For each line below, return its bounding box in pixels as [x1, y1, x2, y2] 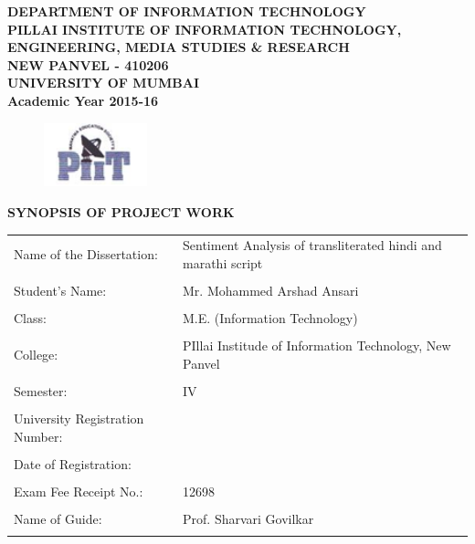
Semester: [14, 381, 68, 400]
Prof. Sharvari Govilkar [183, 508, 314, 528]
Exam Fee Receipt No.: [14, 481, 143, 500]
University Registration [14, 409, 144, 427]
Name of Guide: [14, 508, 102, 528]
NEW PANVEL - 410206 [7, 55, 169, 74]
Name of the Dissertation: [14, 245, 158, 264]
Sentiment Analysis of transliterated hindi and [183, 235, 442, 255]
